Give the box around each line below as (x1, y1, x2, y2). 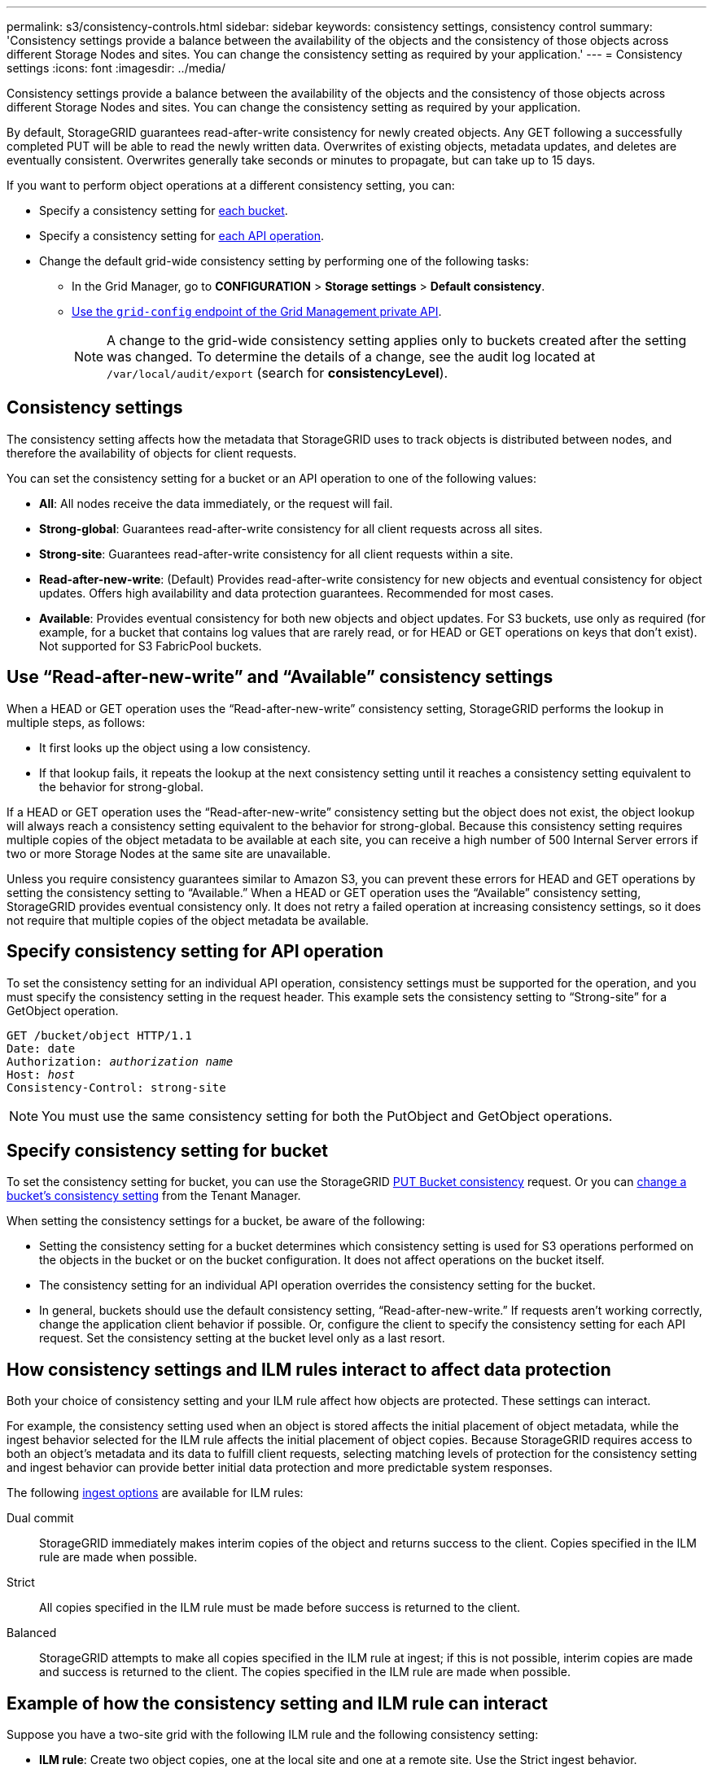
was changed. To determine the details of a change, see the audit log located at (107, 348, 596, 365)
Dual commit (7, 1511, 74, 1526)
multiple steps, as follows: (7, 715, 146, 729)
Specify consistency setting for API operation (7, 941, 384, 962)
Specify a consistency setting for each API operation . (39, 229, 325, 243)
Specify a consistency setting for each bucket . (39, 204, 288, 217)
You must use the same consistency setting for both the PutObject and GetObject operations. (42, 1107, 613, 1124)
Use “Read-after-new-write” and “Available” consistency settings (7, 667, 553, 688)
